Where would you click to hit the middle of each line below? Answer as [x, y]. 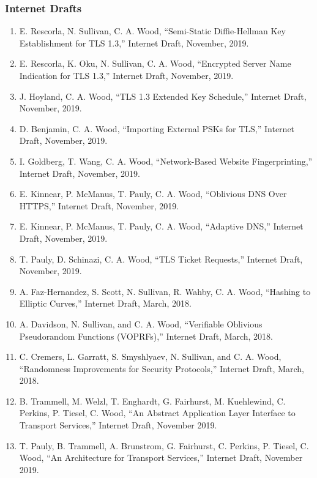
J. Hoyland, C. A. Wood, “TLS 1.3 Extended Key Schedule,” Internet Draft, [163, 96]
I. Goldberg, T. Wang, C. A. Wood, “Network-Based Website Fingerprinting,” [166, 161]
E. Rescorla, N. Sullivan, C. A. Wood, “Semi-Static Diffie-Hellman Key [152, 31]
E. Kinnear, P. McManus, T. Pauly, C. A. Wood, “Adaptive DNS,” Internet [161, 226]
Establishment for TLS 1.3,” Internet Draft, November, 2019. [134, 43]
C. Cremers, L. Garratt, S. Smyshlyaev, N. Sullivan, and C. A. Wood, [150, 357]
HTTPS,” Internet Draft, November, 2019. [99, 205]
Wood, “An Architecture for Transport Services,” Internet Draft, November [161, 457]
